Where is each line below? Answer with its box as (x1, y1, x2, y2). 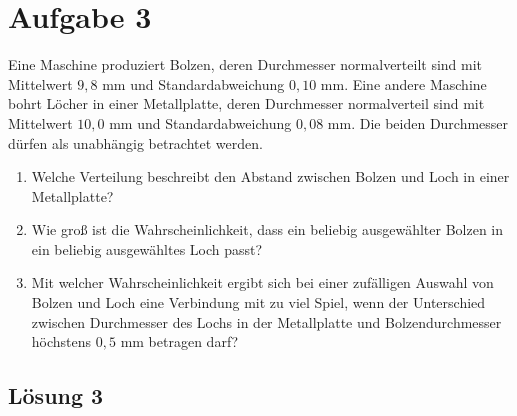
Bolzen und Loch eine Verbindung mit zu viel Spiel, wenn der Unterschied (31, 292, 486, 313)
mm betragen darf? (120, 331, 239, 352)
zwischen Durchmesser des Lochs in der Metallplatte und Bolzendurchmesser (31, 311, 502, 332)
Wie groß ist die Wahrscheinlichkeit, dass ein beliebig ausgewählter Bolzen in (31, 219, 504, 240)
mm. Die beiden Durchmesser (327, 112, 509, 133)
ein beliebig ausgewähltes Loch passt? (31, 238, 263, 259)
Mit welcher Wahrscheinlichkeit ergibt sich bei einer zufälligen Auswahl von (31, 272, 494, 293)
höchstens (31, 331, 92, 352)
